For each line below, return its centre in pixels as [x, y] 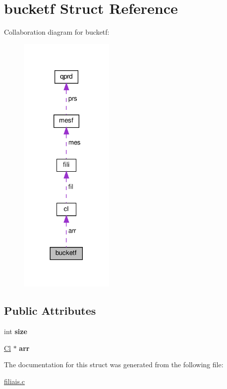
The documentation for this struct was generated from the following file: [114, 365]
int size [16, 331]
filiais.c [15, 381]
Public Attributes [50, 311]
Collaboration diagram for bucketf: [57, 32]
